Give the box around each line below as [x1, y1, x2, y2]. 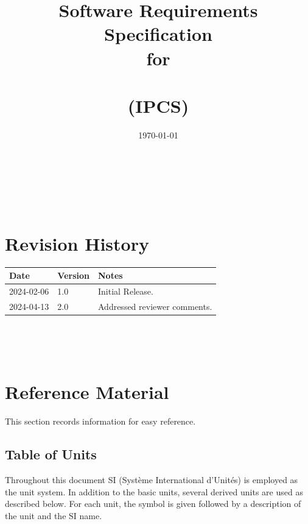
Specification [104, 21, 212, 46]
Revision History [5, 231, 149, 256]
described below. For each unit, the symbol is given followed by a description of [5, 497, 301, 510]
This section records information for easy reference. [5, 415, 196, 428]
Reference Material [5, 379, 169, 404]
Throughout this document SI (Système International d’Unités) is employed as [5, 473, 298, 486]
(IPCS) [127, 93, 189, 118]
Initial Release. [97, 285, 153, 298]
